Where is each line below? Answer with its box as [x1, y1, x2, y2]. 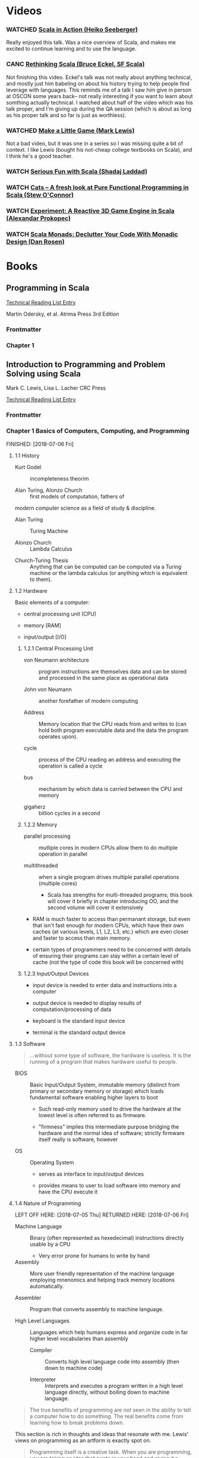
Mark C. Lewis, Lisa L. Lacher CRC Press [6, 385, 106, 392]
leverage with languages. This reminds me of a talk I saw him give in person [6, 86, 192, 93]
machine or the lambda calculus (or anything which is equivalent [29, 569, 188, 576]
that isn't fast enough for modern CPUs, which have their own [32, 922, 184, 929]
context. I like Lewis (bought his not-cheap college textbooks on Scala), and [6, 146, 192, 153]
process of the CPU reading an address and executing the [38, 756, 181, 763]
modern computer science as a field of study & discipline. [14, 504, 156, 511]
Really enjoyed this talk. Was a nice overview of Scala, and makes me [6, 39, 176, 46]
